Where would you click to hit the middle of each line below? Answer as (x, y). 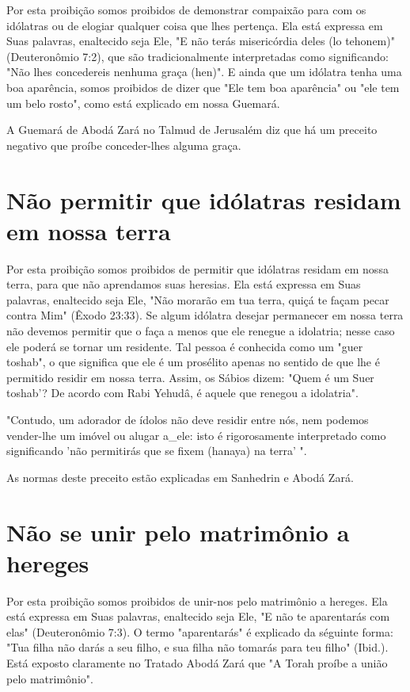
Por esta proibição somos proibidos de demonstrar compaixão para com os (186, 10)
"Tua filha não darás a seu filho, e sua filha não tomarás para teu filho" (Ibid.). (197, 647)
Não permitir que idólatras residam (204, 199)
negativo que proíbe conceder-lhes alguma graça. (124, 145)
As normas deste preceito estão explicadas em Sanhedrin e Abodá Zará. (180, 477)
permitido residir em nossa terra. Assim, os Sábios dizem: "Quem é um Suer (190, 377)
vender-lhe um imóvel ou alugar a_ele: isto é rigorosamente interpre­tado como (196, 435)
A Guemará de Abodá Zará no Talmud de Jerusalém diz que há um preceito (192, 130)
